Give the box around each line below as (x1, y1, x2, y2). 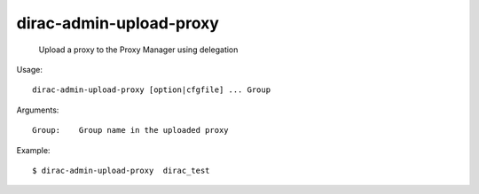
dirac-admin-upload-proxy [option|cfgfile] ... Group (32, 85, 271, 95)
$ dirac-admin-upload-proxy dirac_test (32, 165, 210, 175)
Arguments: (16, 105, 59, 115)
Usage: (16, 64, 43, 74)
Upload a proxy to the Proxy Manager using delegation (38, 44, 239, 55)
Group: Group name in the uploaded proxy (32, 125, 230, 136)
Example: (16, 144, 51, 155)
